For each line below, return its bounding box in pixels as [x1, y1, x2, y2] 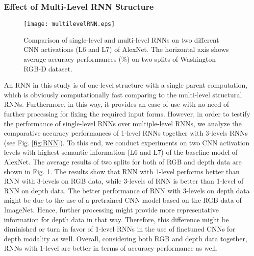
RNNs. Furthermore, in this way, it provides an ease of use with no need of [4, 99, 229, 109]
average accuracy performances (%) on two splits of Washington [24, 54, 216, 64]
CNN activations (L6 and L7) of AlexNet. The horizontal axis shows [24, 44, 229, 54]
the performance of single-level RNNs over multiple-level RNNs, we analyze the [4, 118, 242, 128]
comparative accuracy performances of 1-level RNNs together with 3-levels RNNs [4, 128, 248, 138]
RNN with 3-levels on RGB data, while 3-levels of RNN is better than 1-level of [4, 176, 244, 186]
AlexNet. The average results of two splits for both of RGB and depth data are [4, 157, 242, 166]
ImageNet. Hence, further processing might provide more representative [4, 204, 219, 214]
